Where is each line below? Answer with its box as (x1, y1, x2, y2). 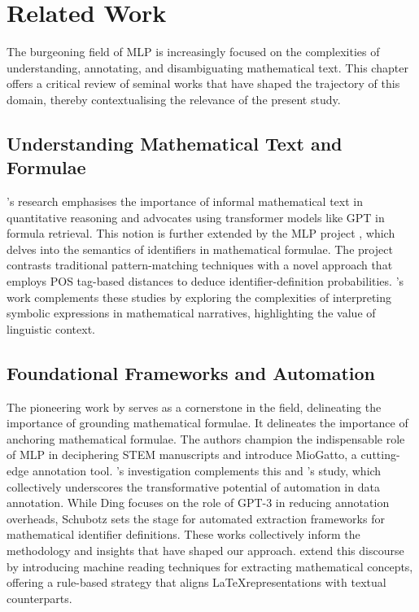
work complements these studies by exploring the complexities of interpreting (7, 288, 392, 305)
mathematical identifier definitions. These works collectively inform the (7, 526, 360, 543)
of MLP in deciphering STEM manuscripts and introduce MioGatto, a (7, 446, 357, 463)
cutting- (360, 446, 400, 463)
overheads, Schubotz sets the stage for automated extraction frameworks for (7, 509, 385, 527)
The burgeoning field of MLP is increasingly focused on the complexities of (7, 43, 380, 60)
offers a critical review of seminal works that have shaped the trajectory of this (7, 75, 400, 92)
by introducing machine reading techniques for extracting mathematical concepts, (7, 557, 413, 575)
